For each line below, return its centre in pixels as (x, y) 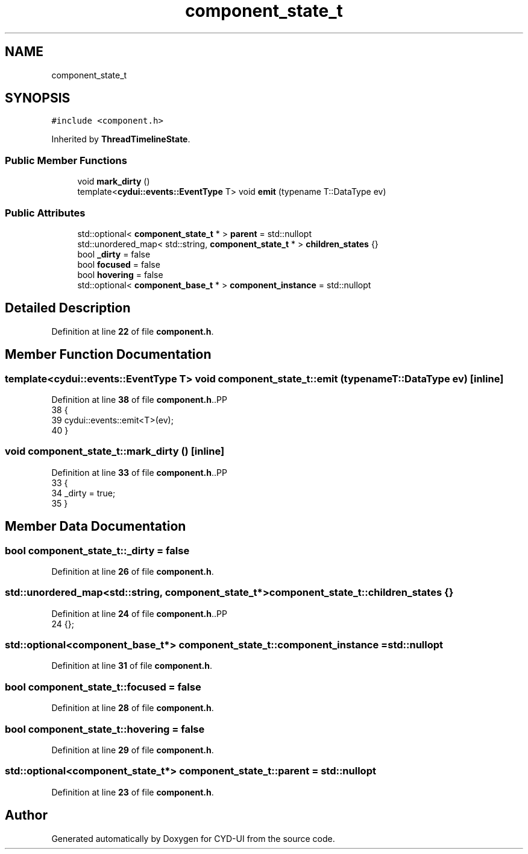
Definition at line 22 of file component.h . (133, 331)
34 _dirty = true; (83, 493)
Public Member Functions (66, 160)
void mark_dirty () (114, 182)
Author (26, 815)
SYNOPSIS (38, 98)
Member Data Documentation (96, 527)
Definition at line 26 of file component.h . (133, 571)
